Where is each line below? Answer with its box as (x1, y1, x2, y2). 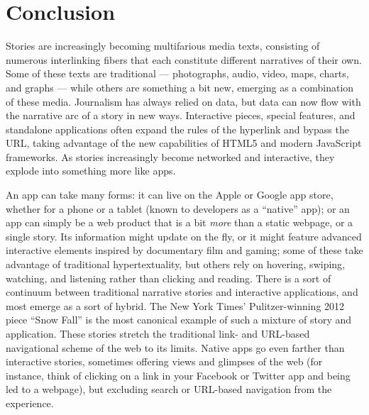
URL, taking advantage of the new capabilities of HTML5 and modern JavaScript (6, 135, 362, 150)
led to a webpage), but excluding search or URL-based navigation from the (6, 382, 332, 397)
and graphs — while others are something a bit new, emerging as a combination (6, 79, 354, 94)
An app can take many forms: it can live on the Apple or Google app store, (6, 187, 334, 202)
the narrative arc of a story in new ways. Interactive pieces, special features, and (6, 108, 356, 123)
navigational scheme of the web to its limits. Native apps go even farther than (6, 340, 345, 355)
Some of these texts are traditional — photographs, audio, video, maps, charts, (6, 66, 349, 81)
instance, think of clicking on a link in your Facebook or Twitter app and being (6, 367, 351, 382)
